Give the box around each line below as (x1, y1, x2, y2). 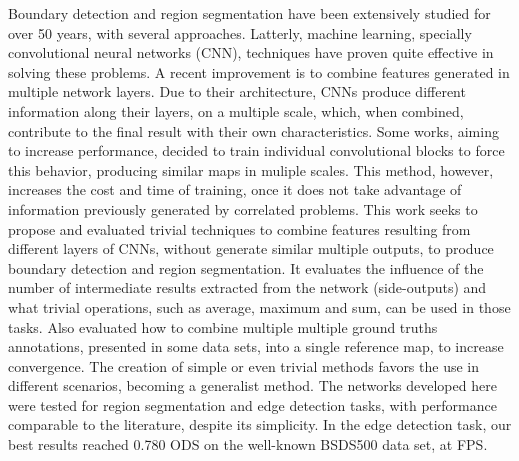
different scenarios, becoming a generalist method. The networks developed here (8, 375, 497, 396)
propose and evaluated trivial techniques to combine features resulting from (8, 218, 471, 239)
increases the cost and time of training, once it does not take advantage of (8, 179, 462, 200)
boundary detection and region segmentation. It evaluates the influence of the (8, 257, 484, 278)
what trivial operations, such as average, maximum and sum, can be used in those (8, 296, 511, 317)
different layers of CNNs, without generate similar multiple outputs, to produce (8, 238, 494, 259)
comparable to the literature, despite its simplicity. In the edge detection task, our (8, 414, 512, 435)
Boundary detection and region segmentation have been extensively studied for (8, 3, 491, 23)
